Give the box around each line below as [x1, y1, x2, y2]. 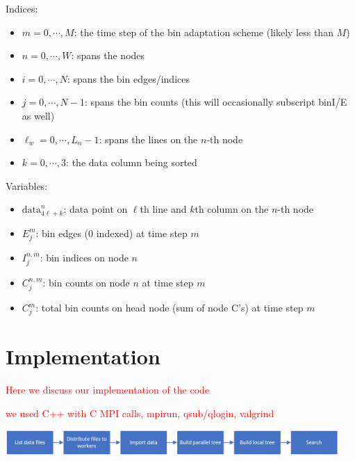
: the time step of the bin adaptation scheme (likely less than [74, 24, 333, 39]
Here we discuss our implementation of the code [6, 382, 210, 397]
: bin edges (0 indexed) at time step [35, 225, 188, 240]
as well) [22, 108, 55, 122]
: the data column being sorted [66, 155, 197, 170]
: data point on [63, 202, 128, 216]
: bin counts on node [42, 275, 130, 289]
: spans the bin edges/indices [67, 71, 190, 86]
